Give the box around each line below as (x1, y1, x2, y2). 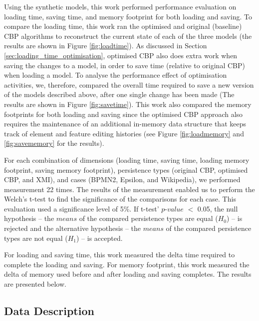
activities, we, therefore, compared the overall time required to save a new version (4, 79, 254, 90)
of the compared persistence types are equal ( (79, 213, 218, 223)
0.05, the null (197, 203, 238, 214)
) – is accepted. (76, 232, 123, 243)
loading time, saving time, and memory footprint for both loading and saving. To (4, 11, 252, 21)
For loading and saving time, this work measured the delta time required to (4, 249, 235, 260)
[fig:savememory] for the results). (4, 138, 104, 148)
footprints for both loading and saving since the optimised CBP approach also (4, 108, 243, 119)
